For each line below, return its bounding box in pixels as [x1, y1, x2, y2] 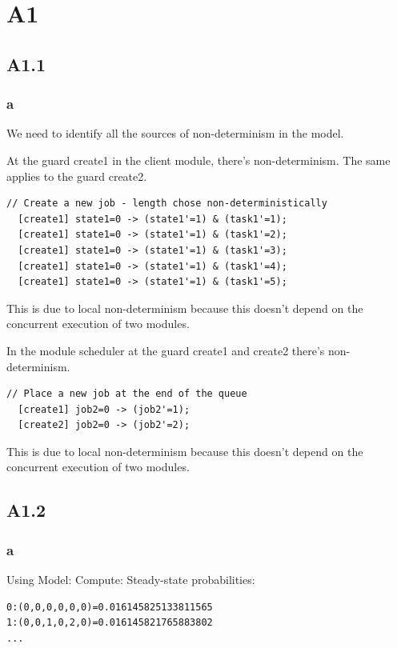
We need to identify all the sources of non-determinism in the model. [6, 125, 344, 142]
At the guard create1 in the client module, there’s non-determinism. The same [6, 151, 391, 168]
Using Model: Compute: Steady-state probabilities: [6, 571, 255, 588]
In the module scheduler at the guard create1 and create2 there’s [6, 342, 325, 358]
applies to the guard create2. [6, 167, 147, 184]
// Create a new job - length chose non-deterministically [6, 198, 327, 210]
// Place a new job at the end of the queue [6, 388, 247, 400]
